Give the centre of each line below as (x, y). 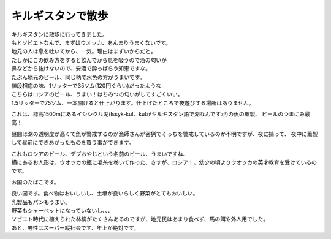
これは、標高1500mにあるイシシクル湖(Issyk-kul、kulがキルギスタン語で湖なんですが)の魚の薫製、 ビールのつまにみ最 (161, 114)
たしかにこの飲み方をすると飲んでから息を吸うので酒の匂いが (89, 60)
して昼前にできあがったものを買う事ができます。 (73, 142)
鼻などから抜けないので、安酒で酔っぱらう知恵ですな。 (81, 69)
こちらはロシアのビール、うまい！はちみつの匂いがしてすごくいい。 (97, 94)
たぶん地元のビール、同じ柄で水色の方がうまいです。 (78, 77)
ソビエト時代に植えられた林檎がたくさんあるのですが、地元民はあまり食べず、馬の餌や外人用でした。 (140, 219)
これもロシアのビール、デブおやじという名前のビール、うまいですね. (98, 154)
